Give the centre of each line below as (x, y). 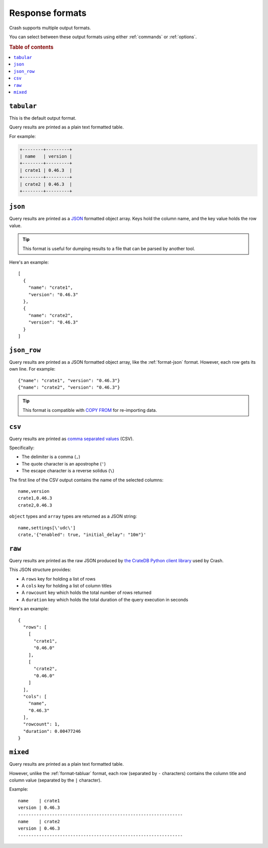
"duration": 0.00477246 (52, 731)
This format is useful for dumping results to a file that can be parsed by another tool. (109, 249)
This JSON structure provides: (40, 570)
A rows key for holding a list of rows (59, 579)
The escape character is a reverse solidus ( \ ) (68, 471)
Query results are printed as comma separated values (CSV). (71, 439)
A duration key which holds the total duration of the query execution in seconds (105, 599)
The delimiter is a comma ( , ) (51, 457)
